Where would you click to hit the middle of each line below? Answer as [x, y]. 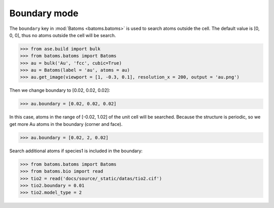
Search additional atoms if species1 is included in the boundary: [76, 151]
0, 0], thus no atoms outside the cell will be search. [63, 35]
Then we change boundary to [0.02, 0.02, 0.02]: [60, 90]
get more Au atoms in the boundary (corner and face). [66, 124]
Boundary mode [44, 13]
